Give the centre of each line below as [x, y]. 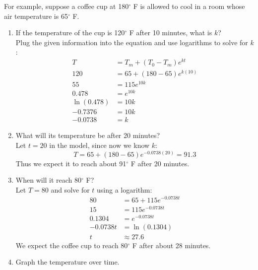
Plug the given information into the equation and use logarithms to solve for [132, 42]
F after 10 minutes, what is [171, 33]
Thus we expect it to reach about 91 [71, 163]
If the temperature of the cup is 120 [70, 33]
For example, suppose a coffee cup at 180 [66, 6]
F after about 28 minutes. [171, 245]
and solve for [70, 189]
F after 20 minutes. [160, 163]
